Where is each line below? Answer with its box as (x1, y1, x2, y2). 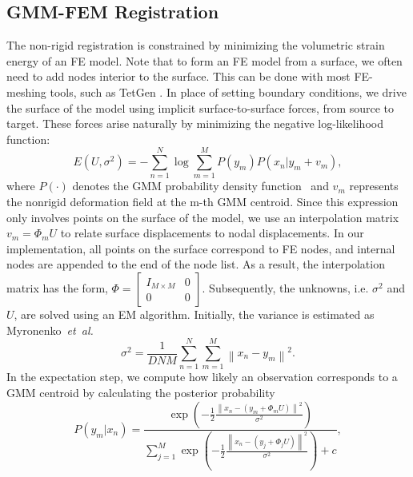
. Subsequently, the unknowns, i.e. (202, 280, 369, 296)
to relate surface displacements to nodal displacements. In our (60, 225, 364, 241)
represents (349, 177, 399, 194)
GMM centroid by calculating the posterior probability (6, 384, 275, 400)
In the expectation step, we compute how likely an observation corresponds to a (6, 368, 398, 385)
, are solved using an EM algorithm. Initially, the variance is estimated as (14, 306, 375, 323)
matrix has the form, (6, 280, 108, 296)
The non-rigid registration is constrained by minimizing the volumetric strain (6, 37, 385, 54)
